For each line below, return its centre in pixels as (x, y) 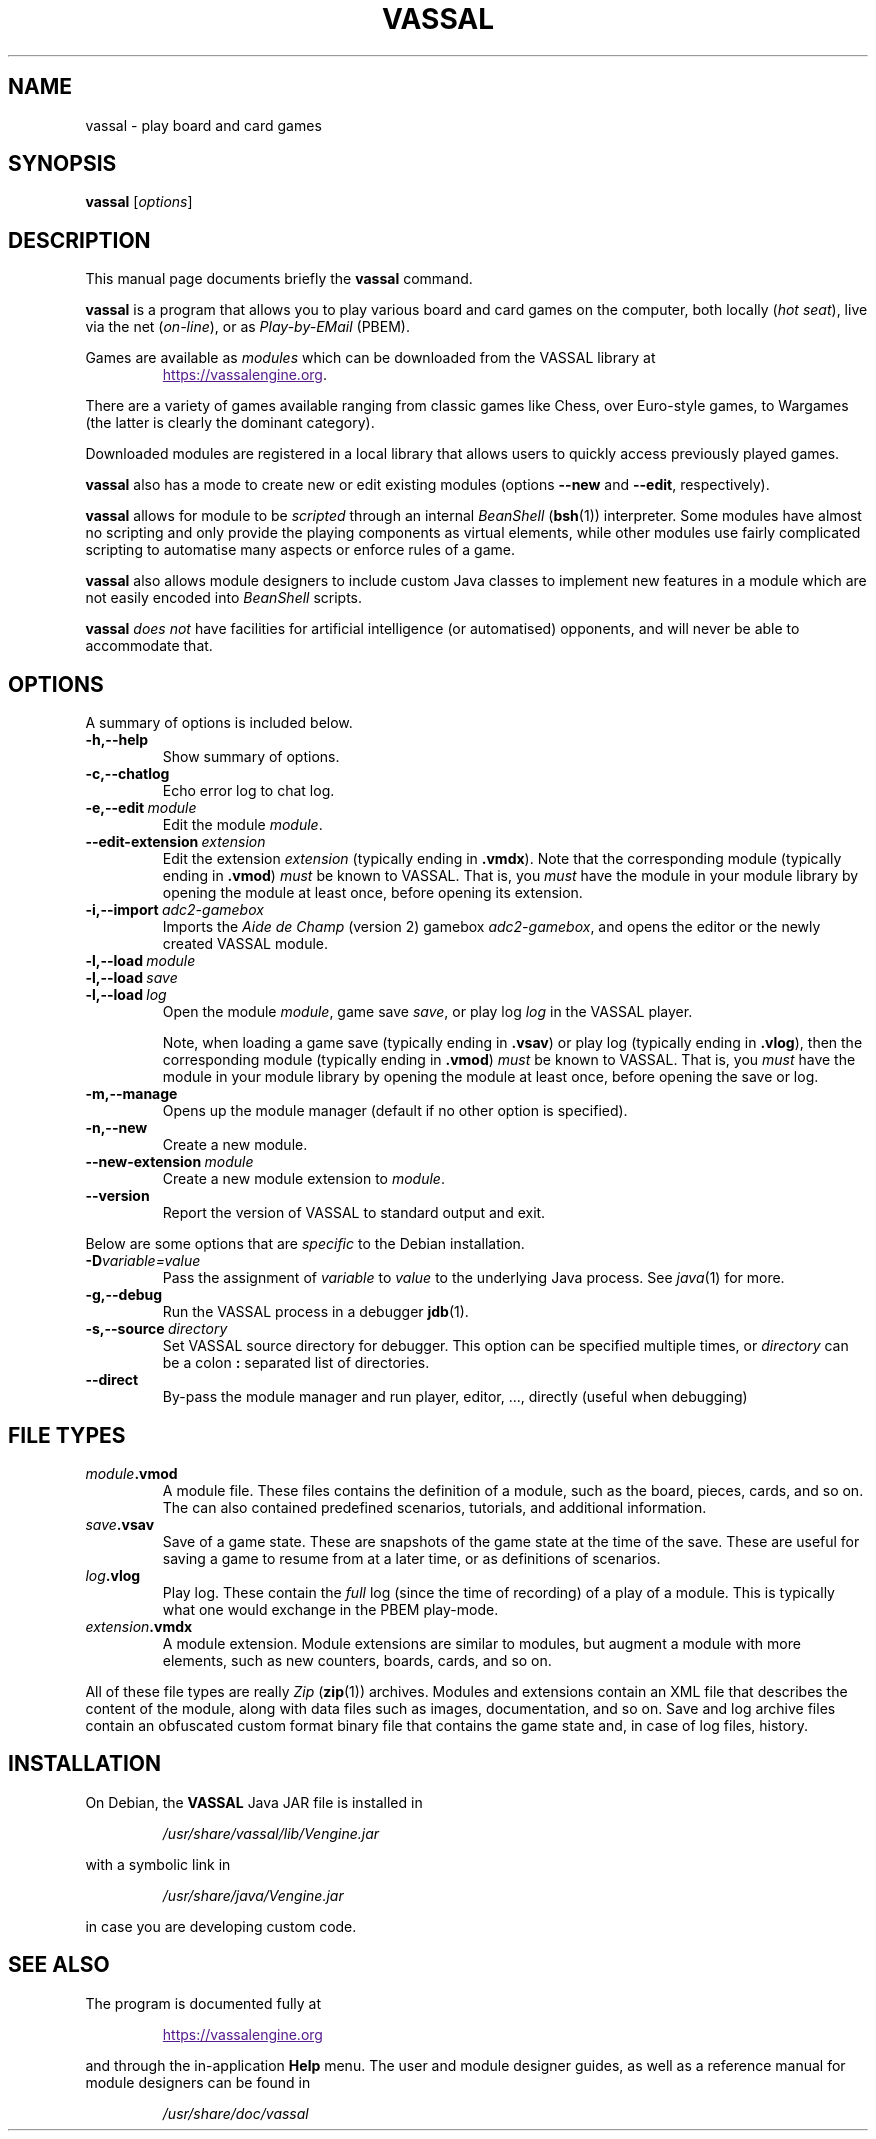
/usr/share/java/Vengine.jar (253, 1895)
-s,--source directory (156, 1329)
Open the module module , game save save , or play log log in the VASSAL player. (427, 1012)
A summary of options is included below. (219, 723)
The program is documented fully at (203, 2003)
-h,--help (117, 740)
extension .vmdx (139, 1626)
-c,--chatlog (127, 774)
